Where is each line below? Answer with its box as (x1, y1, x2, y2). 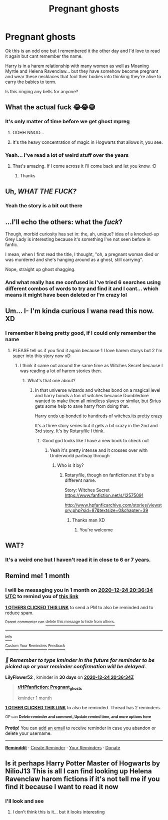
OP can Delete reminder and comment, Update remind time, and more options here (5, 714, 151, 719)
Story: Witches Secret (64, 487, 110, 493)
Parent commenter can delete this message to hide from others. (5, 619, 115, 624)
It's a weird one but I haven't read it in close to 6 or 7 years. (5, 556, 151, 563)
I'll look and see (5, 797, 44, 804)
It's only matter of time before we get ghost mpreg (5, 118, 130, 125)
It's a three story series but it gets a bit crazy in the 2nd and (34, 422, 158, 428)
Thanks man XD (72, 517, 105, 523)
